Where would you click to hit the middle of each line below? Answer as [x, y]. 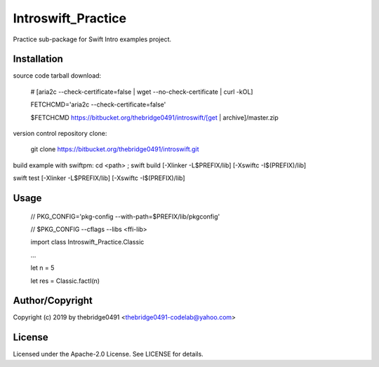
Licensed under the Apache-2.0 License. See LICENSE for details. [108, 354]
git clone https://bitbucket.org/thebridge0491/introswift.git [115, 149]
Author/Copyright [53, 301]
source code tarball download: [57, 76]
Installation [38, 59]
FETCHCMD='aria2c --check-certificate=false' [98, 104]
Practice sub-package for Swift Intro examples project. [92, 39]
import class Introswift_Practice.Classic [87, 242]
